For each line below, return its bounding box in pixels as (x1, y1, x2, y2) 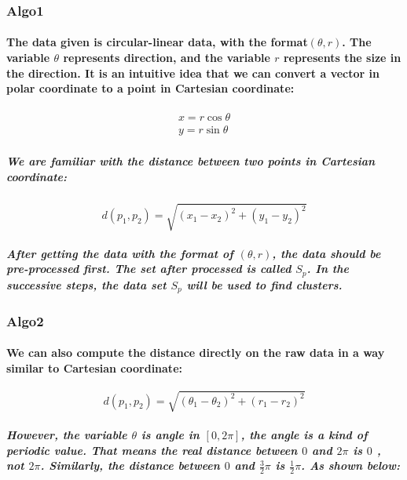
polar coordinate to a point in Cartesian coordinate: (6, 80, 295, 96)
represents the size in (283, 49, 401, 66)
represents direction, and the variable (63, 49, 270, 66)
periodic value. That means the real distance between (6, 442, 298, 458)
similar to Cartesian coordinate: (6, 359, 182, 376)
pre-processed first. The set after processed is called (6, 260, 291, 277)
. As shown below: (301, 457, 401, 474)
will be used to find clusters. (186, 276, 343, 293)
